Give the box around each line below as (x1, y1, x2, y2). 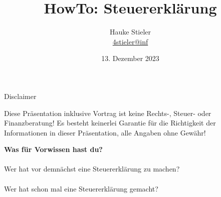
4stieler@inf (112, 36, 148, 46)
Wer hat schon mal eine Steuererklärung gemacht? (4, 183, 158, 193)
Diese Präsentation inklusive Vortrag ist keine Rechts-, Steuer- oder (4, 107, 211, 118)
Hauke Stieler (109, 26, 151, 37)
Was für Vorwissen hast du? (4, 144, 103, 154)
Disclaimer (4, 90, 37, 101)
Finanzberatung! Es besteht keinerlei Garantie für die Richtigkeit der (4, 117, 216, 128)
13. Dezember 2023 (101, 53, 159, 63)
